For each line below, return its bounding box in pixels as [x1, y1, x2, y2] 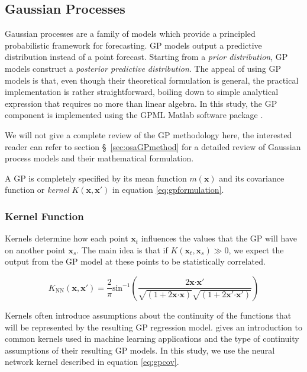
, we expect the [228, 243, 284, 256]
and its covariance [219, 171, 285, 184]
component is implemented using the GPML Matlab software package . [5, 109, 263, 121]
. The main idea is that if [76, 243, 168, 256]
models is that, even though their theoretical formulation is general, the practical [5, 74, 299, 86]
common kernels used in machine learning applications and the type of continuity [5, 332, 299, 345]
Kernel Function [5, 208, 84, 223]
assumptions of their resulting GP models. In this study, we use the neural [5, 344, 275, 356]
